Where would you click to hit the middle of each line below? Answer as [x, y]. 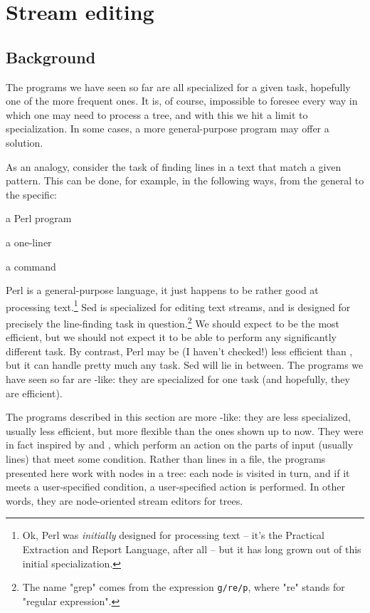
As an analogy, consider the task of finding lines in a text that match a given [174, 166]
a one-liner [29, 242]
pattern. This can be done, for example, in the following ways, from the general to [185, 180]
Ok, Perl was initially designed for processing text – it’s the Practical [174, 535]
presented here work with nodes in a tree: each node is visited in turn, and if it [178, 472]
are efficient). [34, 393]
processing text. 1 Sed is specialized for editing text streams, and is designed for [178, 305]
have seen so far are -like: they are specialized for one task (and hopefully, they [178, 378]
